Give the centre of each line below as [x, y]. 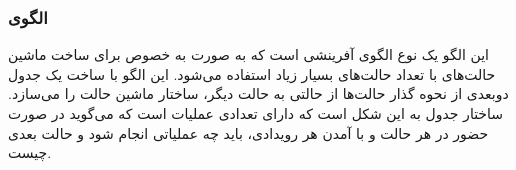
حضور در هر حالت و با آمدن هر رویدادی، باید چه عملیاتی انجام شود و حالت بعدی [248, 132]
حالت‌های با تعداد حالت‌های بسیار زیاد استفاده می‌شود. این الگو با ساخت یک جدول [252, 73]
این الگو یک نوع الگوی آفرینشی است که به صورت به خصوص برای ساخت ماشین [249, 54]
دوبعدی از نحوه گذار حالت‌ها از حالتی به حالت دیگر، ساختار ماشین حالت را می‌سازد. [258, 93]
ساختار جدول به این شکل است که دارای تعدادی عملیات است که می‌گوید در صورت [256, 113]
